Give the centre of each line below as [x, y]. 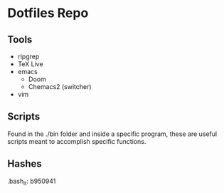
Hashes [25, 164]
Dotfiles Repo [48, 13]
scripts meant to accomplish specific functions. [77, 141]
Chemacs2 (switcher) [60, 87]
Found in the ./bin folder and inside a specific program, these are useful [112, 134]
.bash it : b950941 [32, 182]
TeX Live [31, 64]
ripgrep [28, 56]
